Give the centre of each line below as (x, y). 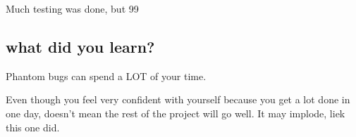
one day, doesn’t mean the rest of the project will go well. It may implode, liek (176, 113)
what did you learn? (80, 46)
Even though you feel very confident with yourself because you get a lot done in (178, 99)
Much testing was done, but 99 (72, 8)
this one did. (33, 127)
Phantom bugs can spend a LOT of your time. (106, 76)
